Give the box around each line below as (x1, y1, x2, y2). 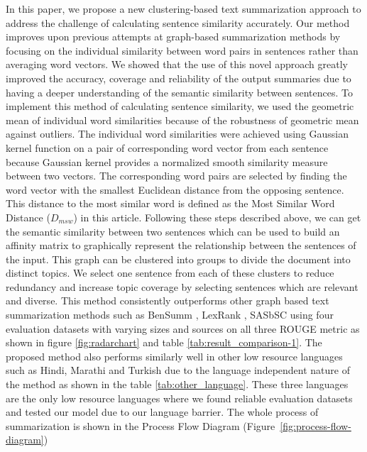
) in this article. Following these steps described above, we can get (73, 209, 361, 224)
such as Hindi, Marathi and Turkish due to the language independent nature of (6, 363, 350, 377)
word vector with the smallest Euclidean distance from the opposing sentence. (6, 182, 344, 197)
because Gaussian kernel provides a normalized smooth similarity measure (6, 154, 328, 169)
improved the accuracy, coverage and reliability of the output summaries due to (6, 70, 351, 85)
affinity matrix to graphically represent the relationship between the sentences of (6, 238, 356, 253)
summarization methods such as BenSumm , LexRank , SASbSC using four (6, 307, 334, 322)
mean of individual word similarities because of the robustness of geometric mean (6, 112, 359, 127)
